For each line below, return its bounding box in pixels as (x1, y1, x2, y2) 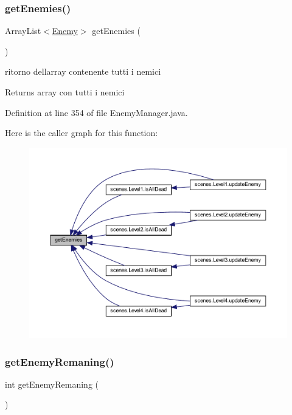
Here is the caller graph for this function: (5, 126, 158, 139)
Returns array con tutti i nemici (5, 86, 125, 98)
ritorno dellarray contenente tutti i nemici (5, 65, 161, 78)
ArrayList (5, 24, 41, 37)
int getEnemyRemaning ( (5, 377, 99, 390)
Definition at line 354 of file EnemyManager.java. (5, 106, 188, 118)
